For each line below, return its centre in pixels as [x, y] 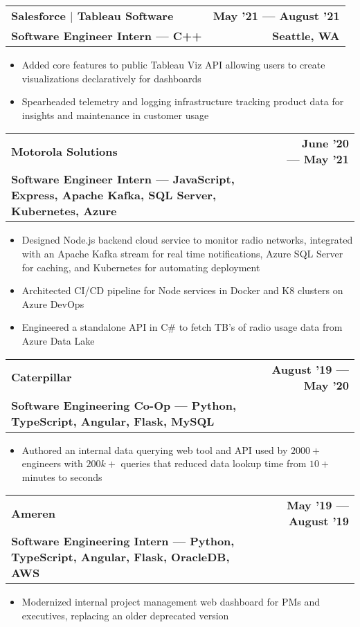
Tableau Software [125, 16]
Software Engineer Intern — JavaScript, [123, 179]
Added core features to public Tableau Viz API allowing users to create [173, 64]
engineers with [52, 463]
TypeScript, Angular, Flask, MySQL [113, 421]
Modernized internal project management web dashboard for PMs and [171, 602]
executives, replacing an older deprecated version [125, 615]
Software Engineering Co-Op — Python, [124, 405]
